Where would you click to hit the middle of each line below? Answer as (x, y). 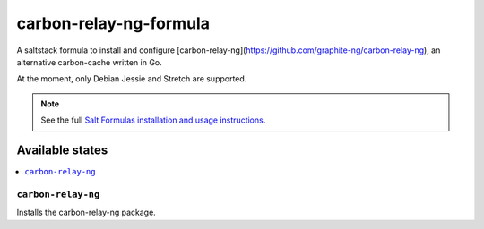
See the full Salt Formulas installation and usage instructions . (153, 120)
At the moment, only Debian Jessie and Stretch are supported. (132, 79)
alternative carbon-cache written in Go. (90, 62)
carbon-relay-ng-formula (113, 23)
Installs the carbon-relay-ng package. (86, 212)
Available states (62, 150)
